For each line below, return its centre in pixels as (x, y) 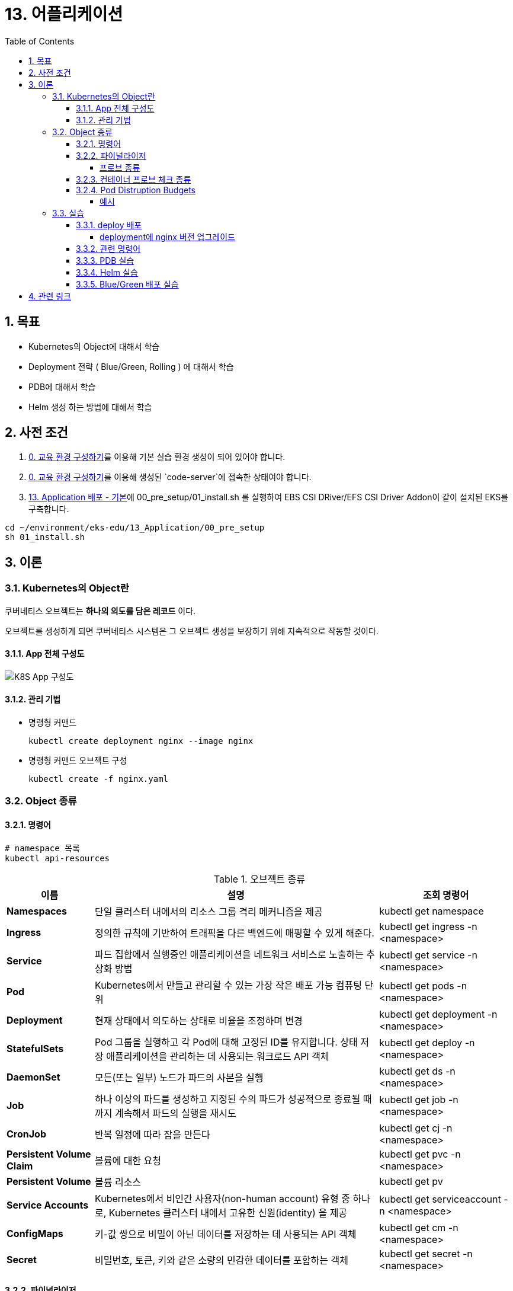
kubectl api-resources (57, 858)
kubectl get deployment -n (438, 1014)
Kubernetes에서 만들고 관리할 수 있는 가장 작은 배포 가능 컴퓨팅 (228, 985)
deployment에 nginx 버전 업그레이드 (167, 237)
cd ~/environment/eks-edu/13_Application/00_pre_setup (135, 528)
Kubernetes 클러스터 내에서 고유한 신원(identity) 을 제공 (228, 1212)
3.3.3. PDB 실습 (105, 260)
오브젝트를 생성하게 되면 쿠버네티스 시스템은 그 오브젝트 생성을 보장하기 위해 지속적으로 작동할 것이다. (192, 631)
